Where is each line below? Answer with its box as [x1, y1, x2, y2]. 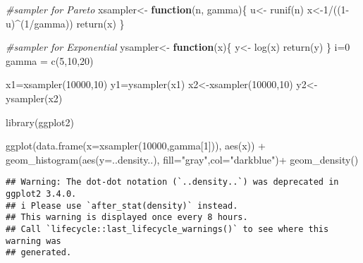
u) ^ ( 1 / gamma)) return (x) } [6, 16, 125, 30]
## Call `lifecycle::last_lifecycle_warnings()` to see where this [6, 224, 329, 234]
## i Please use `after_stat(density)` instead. [6, 200, 238, 211]
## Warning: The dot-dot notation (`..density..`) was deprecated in [6, 177, 339, 188]
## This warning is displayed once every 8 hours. [6, 212, 248, 223]
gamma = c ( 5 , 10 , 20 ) [6, 53, 94, 68]
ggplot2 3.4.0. [6, 189, 77, 199]
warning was [6, 236, 61, 246]
